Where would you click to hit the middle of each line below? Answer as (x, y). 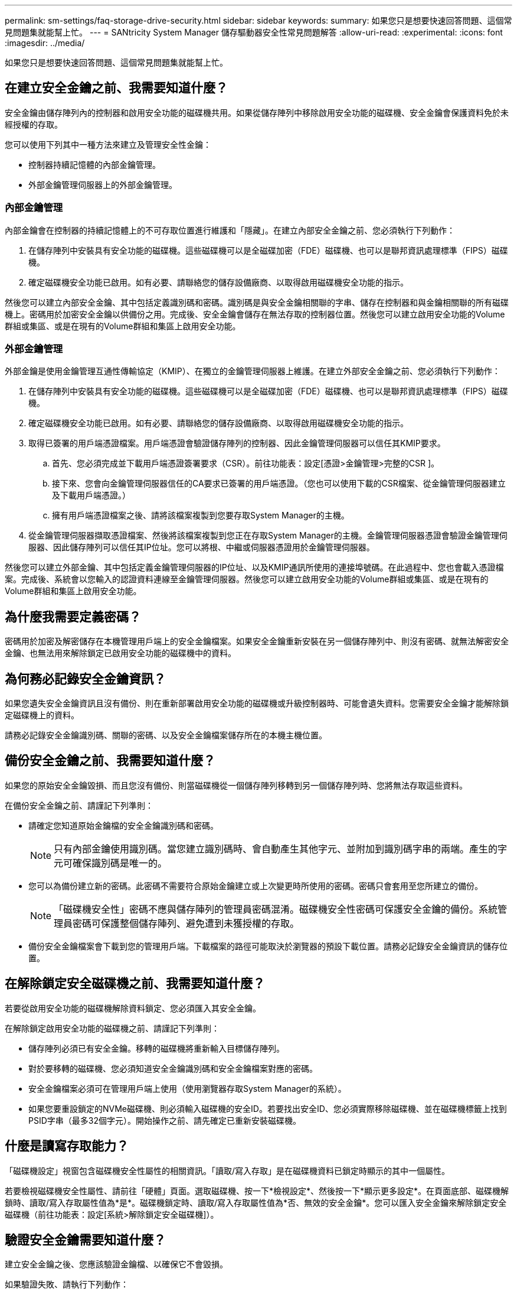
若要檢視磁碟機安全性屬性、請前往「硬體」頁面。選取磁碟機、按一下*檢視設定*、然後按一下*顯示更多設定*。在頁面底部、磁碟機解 (257, 1191)
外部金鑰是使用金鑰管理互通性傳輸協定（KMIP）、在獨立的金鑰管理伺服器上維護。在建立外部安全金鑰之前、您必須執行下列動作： (253, 371)
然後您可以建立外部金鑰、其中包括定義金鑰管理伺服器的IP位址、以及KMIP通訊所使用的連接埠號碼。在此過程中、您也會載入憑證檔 (254, 567)
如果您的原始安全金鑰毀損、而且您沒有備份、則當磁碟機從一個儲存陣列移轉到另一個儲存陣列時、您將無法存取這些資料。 (236, 785)
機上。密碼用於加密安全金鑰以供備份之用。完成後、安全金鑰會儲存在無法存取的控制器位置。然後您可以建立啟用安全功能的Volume (255, 314)
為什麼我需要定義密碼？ (73, 617)
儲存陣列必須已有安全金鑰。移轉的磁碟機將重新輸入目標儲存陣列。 (156, 1048)
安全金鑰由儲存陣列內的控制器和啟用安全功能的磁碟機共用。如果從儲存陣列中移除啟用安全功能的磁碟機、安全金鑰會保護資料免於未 (257, 112)
